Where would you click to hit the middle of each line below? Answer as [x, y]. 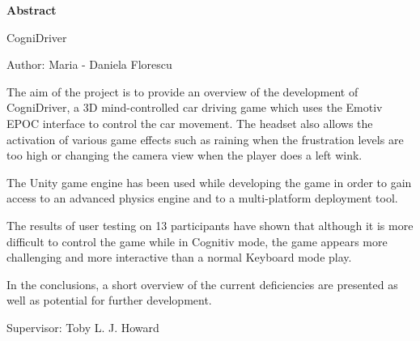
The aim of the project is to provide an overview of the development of [182, 91]
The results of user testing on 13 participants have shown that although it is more [210, 225]
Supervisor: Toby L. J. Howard [83, 327]
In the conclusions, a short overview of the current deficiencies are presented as [202, 284]
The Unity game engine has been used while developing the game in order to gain [209, 182]
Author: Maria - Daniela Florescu [89, 64]
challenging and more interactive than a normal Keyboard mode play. [179, 257]
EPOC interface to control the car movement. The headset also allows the [190, 123]
